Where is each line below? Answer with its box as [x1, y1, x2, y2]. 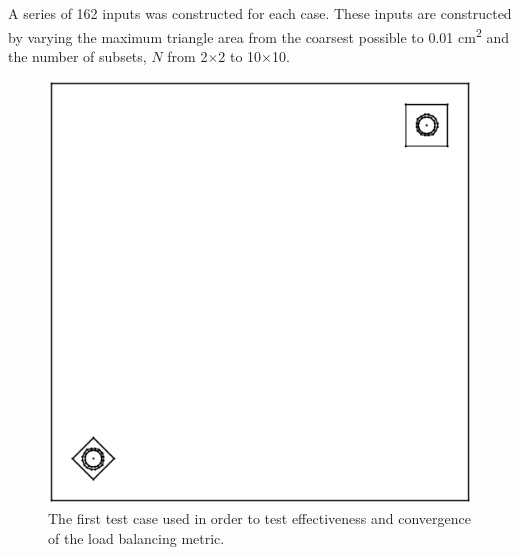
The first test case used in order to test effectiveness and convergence [48, 508, 471, 529]
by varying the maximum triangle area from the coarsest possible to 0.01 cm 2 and [8, 23, 509, 47]
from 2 [167, 45, 208, 66]
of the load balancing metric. [48, 527, 225, 548]
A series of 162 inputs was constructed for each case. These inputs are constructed [8, 3, 512, 23]
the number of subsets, [8, 45, 147, 66]
